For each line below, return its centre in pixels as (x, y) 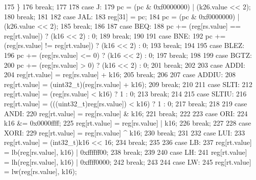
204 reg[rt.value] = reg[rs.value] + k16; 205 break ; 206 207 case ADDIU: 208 (120, 74)
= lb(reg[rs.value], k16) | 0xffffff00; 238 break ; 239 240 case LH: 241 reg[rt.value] (126, 152)
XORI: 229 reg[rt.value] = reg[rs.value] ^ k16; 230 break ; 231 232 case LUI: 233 (125, 132)
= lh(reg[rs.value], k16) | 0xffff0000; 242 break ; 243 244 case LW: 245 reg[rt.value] (128, 161)
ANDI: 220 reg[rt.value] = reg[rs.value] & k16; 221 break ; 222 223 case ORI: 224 (126, 113)
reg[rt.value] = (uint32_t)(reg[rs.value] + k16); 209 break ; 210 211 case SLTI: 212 (128, 84)
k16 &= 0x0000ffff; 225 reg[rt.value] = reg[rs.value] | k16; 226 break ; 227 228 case (128, 123)
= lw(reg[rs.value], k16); (41, 171)
